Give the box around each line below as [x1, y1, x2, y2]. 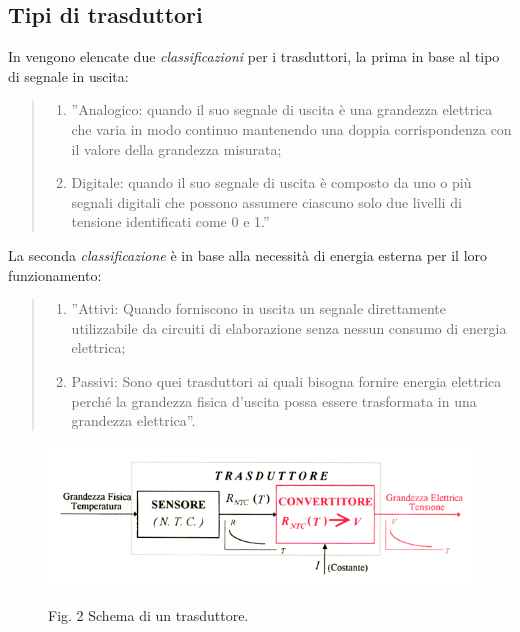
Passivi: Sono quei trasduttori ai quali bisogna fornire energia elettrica [71, 370, 502, 391]
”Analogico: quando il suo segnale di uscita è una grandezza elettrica [71, 99, 493, 120]
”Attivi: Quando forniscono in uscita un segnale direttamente [71, 298, 447, 319]
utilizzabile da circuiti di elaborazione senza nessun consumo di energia [71, 317, 507, 338]
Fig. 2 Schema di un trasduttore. [48, 605, 249, 626]
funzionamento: [8, 264, 102, 285]
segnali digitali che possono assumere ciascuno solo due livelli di [71, 191, 462, 212]
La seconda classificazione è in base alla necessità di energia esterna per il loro [8, 244, 488, 265]
